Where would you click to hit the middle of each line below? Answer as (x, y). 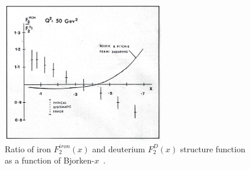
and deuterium (119, 148)
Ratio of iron (28, 148)
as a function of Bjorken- (50, 160)
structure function (213, 148)
